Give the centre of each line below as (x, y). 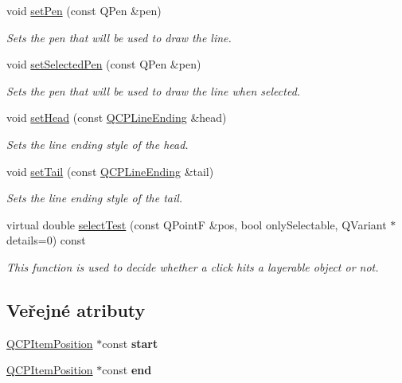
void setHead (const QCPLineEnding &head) (117, 117)
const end (127, 370)
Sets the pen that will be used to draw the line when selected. (154, 90)
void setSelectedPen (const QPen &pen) (104, 64)
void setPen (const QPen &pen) (84, 10)
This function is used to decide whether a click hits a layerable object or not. (193, 266)
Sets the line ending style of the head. (98, 144)
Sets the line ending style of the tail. (95, 198)
